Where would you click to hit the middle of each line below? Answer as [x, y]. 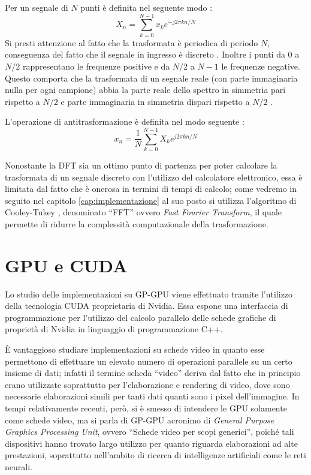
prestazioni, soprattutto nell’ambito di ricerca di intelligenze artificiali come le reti [155, 455]
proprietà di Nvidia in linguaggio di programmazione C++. [114, 329]
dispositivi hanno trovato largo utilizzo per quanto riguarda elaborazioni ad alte [151, 443]
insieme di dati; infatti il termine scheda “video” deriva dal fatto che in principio [153, 373]
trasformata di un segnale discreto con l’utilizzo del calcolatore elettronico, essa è [154, 177]
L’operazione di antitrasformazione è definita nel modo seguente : [125, 121]
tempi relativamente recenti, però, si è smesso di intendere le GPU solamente [146, 408]
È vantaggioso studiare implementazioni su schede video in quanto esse [135, 349]
